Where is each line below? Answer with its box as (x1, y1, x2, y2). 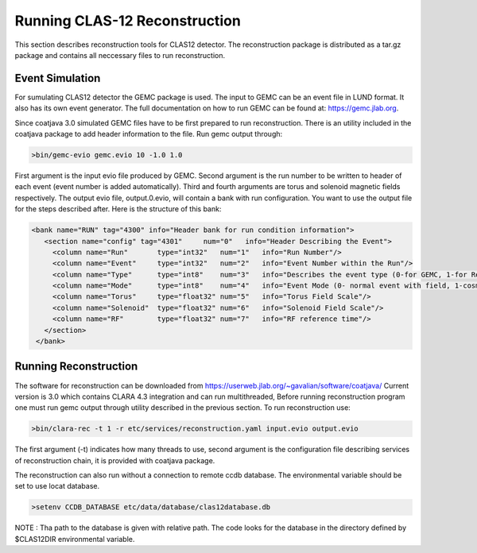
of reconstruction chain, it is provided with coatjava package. (14, 455, 215, 465)
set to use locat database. (14, 481, 100, 491)
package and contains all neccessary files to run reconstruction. (14, 50, 226, 60)
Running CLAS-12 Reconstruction (14, 12, 242, 29)
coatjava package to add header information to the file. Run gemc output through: (14, 130, 283, 139)
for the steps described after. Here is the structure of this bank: (14, 204, 222, 214)
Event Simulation (14, 72, 101, 85)
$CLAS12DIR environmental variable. (14, 534, 135, 543)
